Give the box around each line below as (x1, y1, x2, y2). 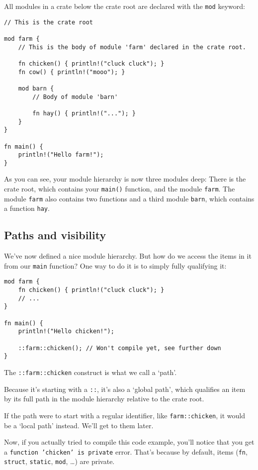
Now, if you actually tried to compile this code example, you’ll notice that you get (4, 437, 255, 447)
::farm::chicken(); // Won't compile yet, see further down (18, 344, 221, 352)
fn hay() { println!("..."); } (32, 109, 136, 117)
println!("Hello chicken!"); (18, 328, 114, 335)
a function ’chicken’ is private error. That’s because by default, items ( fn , (4, 446, 248, 457)
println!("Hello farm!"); (18, 151, 104, 159)
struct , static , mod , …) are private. (4, 456, 115, 467)
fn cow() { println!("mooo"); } (18, 68, 125, 76)
